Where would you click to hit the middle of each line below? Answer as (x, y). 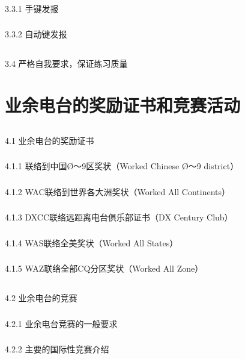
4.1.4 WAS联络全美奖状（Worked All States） (92, 242)
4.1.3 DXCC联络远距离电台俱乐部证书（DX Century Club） (119, 217)
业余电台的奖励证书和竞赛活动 (123, 105)
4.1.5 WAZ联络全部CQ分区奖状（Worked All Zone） (104, 268)
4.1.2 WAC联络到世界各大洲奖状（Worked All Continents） (118, 191)
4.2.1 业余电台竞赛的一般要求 (61, 323)
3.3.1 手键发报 (32, 8)
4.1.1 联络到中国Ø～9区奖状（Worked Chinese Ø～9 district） (122, 166)
